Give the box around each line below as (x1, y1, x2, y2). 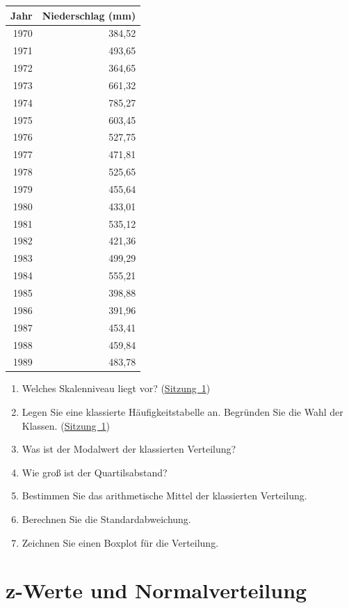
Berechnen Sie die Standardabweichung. (22, 512, 191, 527)
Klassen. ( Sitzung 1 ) (22, 418, 110, 432)
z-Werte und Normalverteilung (6, 576, 307, 605)
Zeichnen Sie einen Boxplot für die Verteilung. (22, 535, 219, 549)
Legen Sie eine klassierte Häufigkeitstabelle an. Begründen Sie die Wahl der (22, 405, 343, 419)
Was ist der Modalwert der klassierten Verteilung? (22, 442, 236, 456)
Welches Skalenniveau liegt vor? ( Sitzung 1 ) (22, 381, 211, 396)
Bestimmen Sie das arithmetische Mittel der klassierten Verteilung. (22, 488, 307, 503)
